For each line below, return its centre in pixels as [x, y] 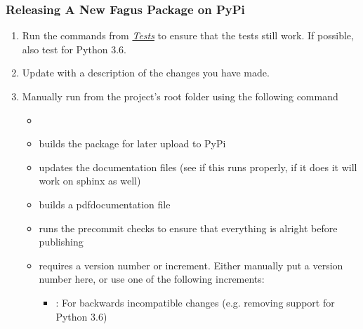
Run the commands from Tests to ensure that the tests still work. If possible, [188, 35]
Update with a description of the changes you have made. [146, 73]
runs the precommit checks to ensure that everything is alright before [188, 228]
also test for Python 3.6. [74, 49]
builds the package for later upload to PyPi [132, 143]
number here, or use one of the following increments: [152, 279]
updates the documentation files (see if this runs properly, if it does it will [198, 167]
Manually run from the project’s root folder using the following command [180, 96]
